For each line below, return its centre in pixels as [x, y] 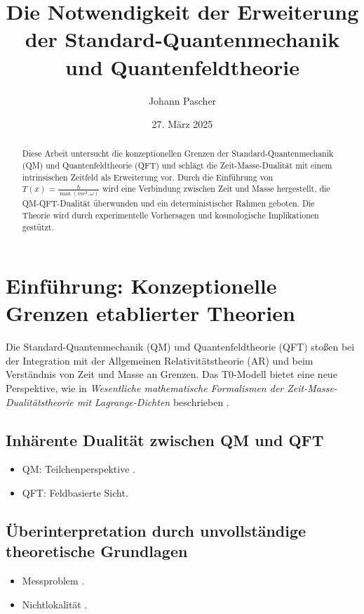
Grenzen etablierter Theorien [150, 313]
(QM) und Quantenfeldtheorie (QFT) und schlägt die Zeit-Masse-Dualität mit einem [177, 165]
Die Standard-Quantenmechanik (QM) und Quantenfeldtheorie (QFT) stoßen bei [180, 347]
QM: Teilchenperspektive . [79, 469]
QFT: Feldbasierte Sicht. [75, 493]
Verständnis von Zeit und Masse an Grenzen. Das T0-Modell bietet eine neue [171, 374]
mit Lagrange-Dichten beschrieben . [153, 401]
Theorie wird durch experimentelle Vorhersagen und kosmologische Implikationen [170, 215]
